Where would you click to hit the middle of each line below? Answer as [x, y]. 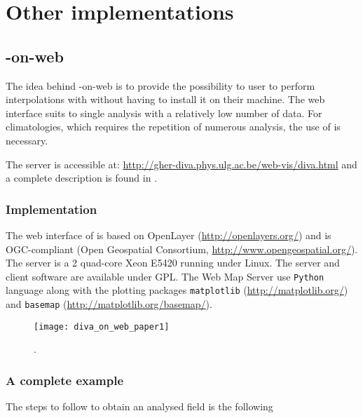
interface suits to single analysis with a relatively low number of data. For [164, 113]
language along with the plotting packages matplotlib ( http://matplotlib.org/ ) [177, 290]
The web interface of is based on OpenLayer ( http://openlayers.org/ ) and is [169, 235]
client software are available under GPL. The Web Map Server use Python [165, 276]
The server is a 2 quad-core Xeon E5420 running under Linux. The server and [173, 263]
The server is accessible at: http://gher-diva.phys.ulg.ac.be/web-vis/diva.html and [181, 164]
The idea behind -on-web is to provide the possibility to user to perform [160, 85]
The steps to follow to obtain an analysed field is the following [139, 406]
